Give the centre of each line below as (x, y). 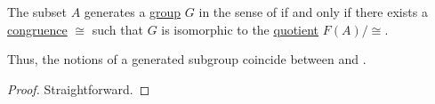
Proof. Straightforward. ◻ (79, 88)
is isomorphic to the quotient (240, 29)
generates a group (133, 12)
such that (117, 29)
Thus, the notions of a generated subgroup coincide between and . (187, 59)
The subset (37, 12)
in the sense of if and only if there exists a (313, 12)
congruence (37, 29)
